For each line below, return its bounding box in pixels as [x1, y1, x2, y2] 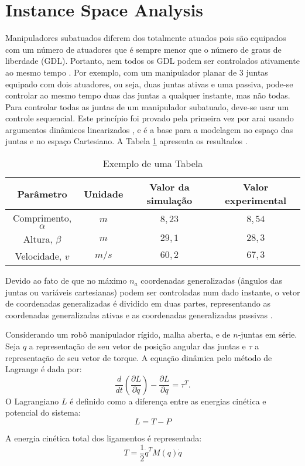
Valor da [149, 180, 190, 194]
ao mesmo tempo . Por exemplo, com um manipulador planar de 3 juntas [5, 66, 268, 78]
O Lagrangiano [5, 394, 59, 407]
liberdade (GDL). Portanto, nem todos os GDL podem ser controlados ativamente [5, 55, 300, 67]
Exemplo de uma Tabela [102, 157, 203, 171]
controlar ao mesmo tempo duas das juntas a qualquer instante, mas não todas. [5, 89, 290, 101]
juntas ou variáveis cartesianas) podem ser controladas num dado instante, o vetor [5, 285, 300, 298]
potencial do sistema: [5, 406, 81, 419]
